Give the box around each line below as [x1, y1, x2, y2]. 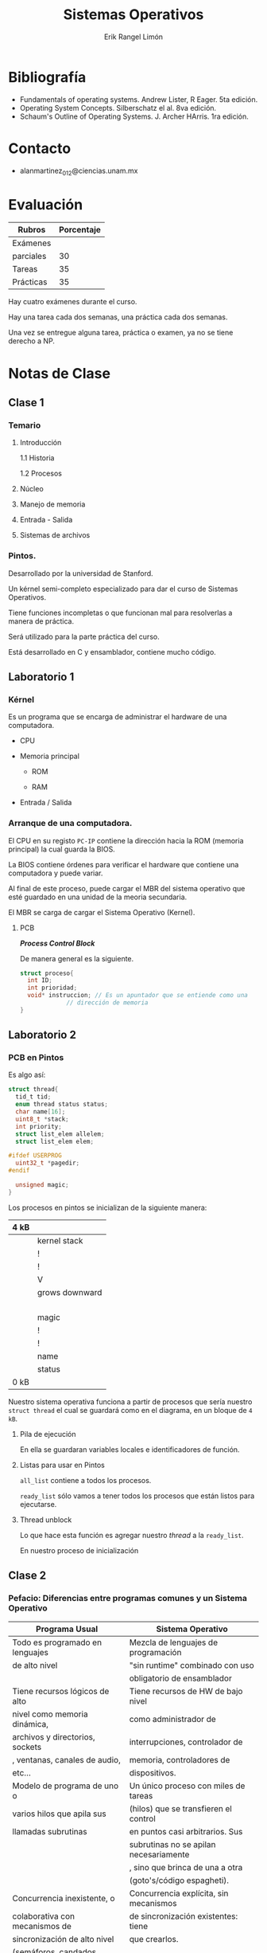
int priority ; [15, 1122, 62, 1130]
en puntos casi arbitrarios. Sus [129, 1826, 243, 1837]
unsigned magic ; [15, 1181, 69, 1189]
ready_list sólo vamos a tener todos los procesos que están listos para [19, 1491, 255, 1501]
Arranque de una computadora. [8, 818, 133, 829]
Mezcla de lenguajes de [129, 1637, 219, 1648]
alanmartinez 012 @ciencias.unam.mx [19, 166, 138, 177]
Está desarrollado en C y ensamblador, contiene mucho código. [8, 647, 216, 656]
